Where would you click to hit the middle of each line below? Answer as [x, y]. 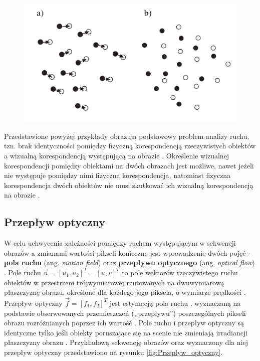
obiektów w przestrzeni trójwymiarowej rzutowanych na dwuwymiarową [114, 282]
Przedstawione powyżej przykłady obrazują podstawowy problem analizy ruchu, [127, 136]
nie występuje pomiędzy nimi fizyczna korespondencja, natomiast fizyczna [117, 175]
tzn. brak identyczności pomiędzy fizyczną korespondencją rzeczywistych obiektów [130, 146]
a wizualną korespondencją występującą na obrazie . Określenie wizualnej [117, 155]
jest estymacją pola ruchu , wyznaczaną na [175, 303]
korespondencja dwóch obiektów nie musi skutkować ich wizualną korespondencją [129, 185]
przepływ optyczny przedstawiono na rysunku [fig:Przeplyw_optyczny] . [113, 352]
